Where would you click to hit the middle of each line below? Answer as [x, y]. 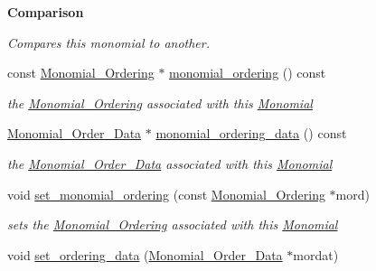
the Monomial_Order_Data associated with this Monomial [170, 163]
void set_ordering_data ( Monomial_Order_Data [145, 254]
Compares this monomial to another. [108, 42]
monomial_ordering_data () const [251, 133]
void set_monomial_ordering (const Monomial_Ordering [166, 194]
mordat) [316, 254]
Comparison [46, 12]
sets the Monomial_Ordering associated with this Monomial [173, 224]
